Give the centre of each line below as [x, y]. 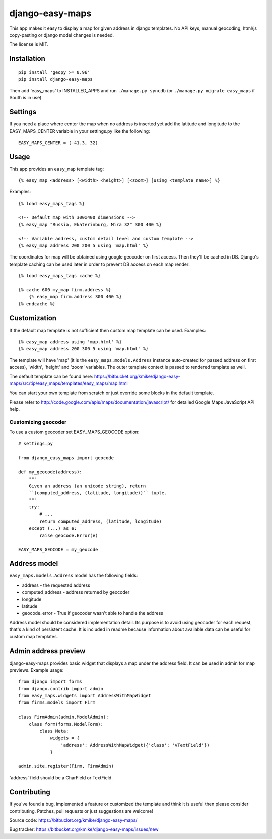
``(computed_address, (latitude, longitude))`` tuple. [98, 493]
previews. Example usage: [37, 670]
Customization [33, 318]
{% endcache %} [37, 304]
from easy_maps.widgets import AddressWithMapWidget [85, 696]
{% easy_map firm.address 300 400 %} [75, 297]
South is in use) [25, 97]
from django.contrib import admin [61, 689]
